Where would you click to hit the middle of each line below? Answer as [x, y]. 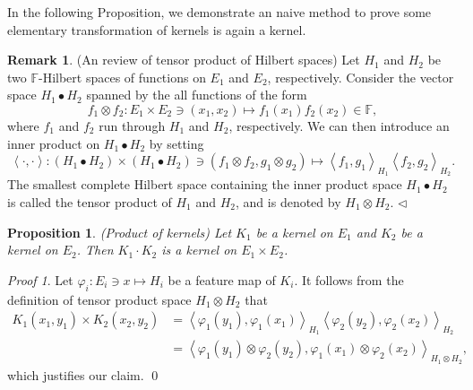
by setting [176, 143]
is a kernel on [199, 250]
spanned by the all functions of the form [197, 95]
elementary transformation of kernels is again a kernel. [157, 29]
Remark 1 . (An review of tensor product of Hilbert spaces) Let [184, 60]
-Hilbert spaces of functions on [122, 77]
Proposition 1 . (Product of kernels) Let [120, 232]
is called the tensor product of [90, 201]
